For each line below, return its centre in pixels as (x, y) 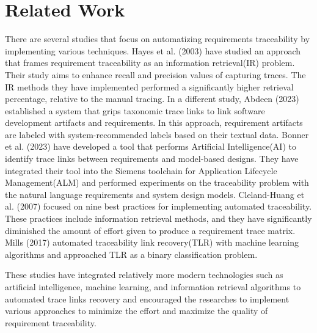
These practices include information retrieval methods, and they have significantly (158, 218)
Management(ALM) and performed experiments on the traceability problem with (157, 182)
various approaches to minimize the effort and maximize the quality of (137, 311)
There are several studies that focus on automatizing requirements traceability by (158, 39)
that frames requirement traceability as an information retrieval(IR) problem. (150, 63)
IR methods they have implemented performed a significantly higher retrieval (149, 86)
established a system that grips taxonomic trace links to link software (135, 110)
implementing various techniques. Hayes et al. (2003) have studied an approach (153, 50)
